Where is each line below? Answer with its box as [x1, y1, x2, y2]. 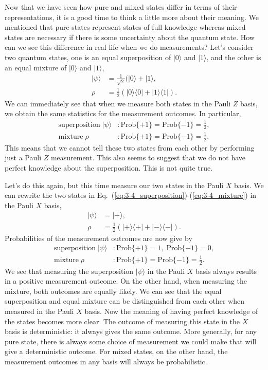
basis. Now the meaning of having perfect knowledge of [84, 306, 258, 317]
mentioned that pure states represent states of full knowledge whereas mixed [5, 22, 246, 32]
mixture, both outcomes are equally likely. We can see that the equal [5, 285, 222, 296]
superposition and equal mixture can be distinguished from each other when [5, 295, 245, 306]
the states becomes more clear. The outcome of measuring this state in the [5, 316, 240, 326]
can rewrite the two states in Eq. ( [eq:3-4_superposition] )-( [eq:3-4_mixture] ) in [5, 190, 257, 200]
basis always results [195, 265, 257, 276]
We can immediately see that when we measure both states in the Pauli [5, 98, 231, 108]
